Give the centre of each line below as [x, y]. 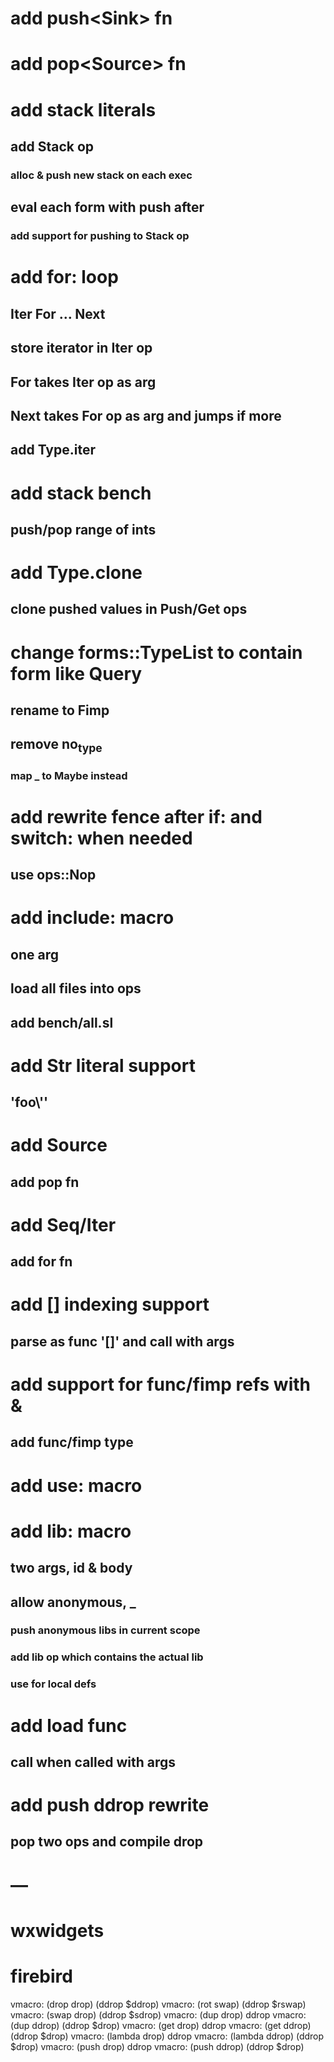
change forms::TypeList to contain [156, 652]
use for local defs [53, 1684]
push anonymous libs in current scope [105, 1630]
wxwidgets [57, 1930]
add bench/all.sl [62, 1022]
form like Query [76, 673]
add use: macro [76, 1485]
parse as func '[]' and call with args [122, 1341]
